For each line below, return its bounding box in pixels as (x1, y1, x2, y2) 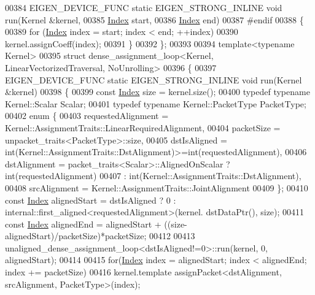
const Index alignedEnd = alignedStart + (5, 217, 161, 230)
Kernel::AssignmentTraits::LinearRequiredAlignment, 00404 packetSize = (5, 121, 281, 134)
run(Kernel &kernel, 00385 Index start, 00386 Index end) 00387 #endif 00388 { (5, 13, 304, 26)
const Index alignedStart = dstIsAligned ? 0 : (5, 193, 176, 206)
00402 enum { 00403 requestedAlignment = (5, 109, 169, 122)
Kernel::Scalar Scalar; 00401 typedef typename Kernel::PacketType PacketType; (5, 97, 306, 110)
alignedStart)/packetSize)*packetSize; (5, 229, 147, 242)
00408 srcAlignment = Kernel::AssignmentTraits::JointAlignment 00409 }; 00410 (5, 181, 308, 194)
